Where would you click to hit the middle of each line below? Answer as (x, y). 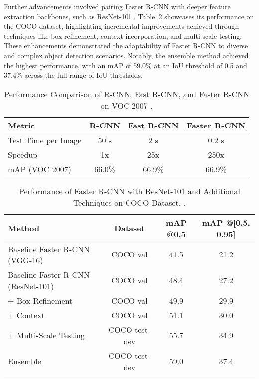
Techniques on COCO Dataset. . (129, 202)
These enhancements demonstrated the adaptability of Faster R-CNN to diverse (126, 46)
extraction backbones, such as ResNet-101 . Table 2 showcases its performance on (129, 16)
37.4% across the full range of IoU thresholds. (73, 75)
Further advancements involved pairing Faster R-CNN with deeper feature (117, 6)
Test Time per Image (45, 140)
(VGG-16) (26, 260)
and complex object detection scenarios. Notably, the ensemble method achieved (126, 55)
